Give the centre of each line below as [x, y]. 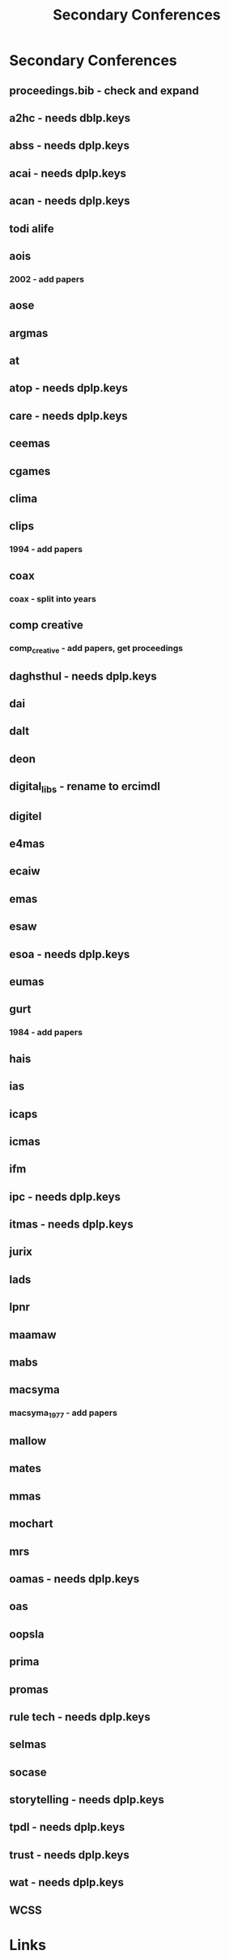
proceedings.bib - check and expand [104, 91]
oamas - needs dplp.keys [74, 1579]
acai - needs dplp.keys [68, 173]
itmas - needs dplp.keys [71, 1225]
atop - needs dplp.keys [69, 388]
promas [29, 1689]
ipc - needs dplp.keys [65, 1196]
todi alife [32, 229]
